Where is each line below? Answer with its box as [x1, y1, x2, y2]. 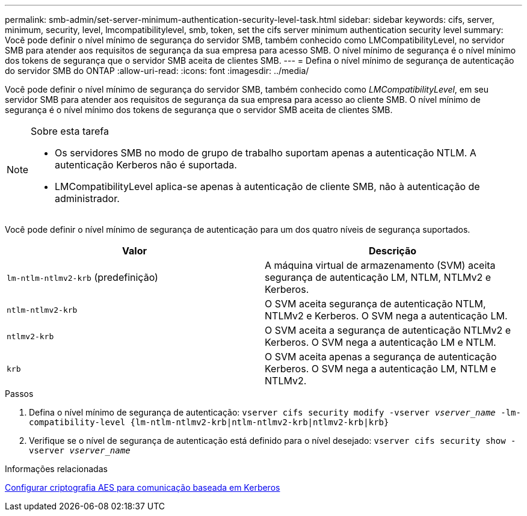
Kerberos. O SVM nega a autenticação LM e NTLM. [265, 336, 496, 348]
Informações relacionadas [5, 464, 108, 474]
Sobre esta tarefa [31, 125, 109, 137]
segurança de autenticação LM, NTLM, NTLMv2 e [265, 271, 492, 283]
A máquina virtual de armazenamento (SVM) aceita [265, 259, 496, 271]
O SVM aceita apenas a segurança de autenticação [265, 351, 497, 363]
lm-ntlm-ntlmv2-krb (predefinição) [7, 271, 158, 283]
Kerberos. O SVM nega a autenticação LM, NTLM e [265, 363, 496, 375]
